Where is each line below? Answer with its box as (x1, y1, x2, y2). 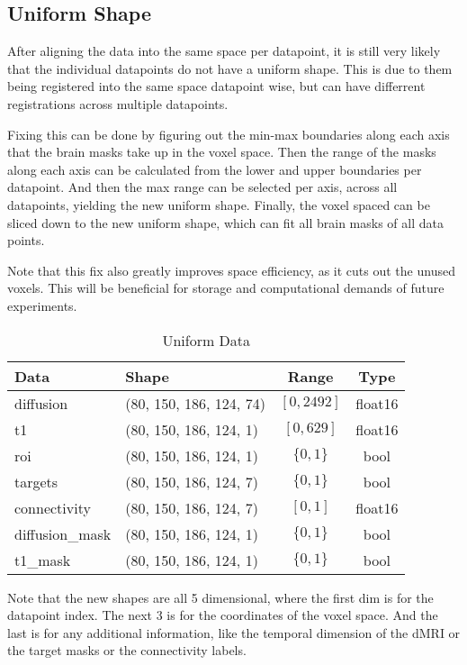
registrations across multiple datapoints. (7, 94, 229, 113)
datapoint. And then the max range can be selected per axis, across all (7, 178, 398, 196)
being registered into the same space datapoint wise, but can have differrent (7, 77, 426, 96)
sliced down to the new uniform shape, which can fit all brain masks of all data (7, 213, 444, 232)
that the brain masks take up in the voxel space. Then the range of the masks (7, 142, 436, 161)
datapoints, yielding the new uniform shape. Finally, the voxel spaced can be (7, 195, 430, 214)
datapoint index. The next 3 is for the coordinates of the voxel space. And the (7, 606, 438, 624)
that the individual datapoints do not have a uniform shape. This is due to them (7, 59, 453, 77)
